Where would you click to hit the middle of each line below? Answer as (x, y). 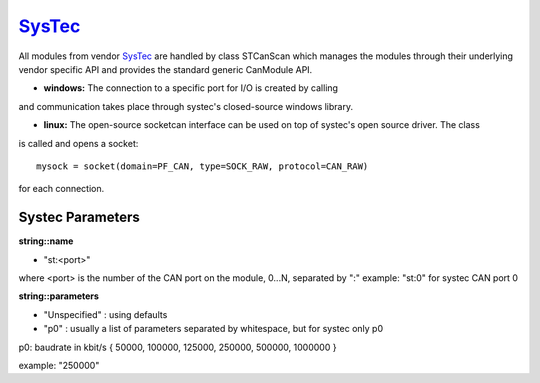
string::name (46, 241)
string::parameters (59, 296)
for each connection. (61, 189)
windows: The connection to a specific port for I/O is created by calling (191, 88)
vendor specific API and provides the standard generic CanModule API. (165, 69)
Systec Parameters (79, 217)
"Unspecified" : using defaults (105, 314)
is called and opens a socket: (78, 143)
